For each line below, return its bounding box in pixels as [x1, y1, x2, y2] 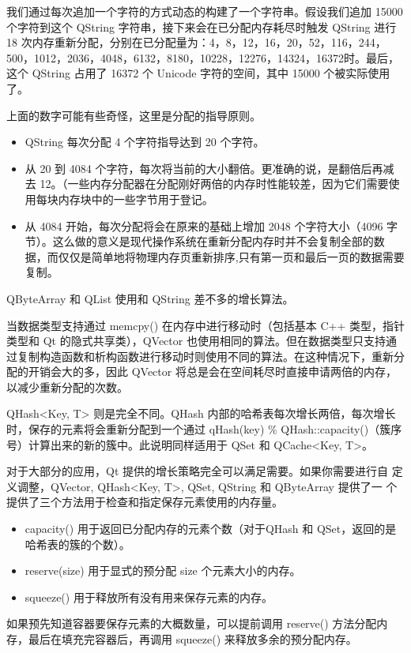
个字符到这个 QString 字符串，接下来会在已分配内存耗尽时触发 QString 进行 [6, 18, 397, 35]
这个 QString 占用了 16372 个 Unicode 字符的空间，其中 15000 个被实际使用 [6, 65, 390, 81]
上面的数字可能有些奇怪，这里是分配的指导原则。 [6, 107, 261, 123]
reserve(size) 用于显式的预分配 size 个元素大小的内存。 [25, 562, 301, 579]
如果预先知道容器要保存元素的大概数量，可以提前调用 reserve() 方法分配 [6, 615, 377, 632]
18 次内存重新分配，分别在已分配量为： [6, 34, 209, 51]
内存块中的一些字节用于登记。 [58, 190, 213, 207]
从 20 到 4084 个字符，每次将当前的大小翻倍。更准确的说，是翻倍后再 [25, 159, 383, 176]
